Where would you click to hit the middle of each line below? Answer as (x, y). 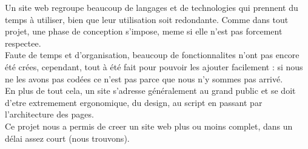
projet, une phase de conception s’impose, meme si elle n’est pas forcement (144, 31)
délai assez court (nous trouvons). (67, 138)
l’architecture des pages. (49, 114)
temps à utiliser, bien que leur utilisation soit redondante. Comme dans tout (147, 19)
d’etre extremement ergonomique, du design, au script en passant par (134, 102)
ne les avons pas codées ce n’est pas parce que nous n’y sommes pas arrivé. (144, 78)
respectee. (23, 43)
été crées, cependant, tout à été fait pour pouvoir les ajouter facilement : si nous (154, 66)
